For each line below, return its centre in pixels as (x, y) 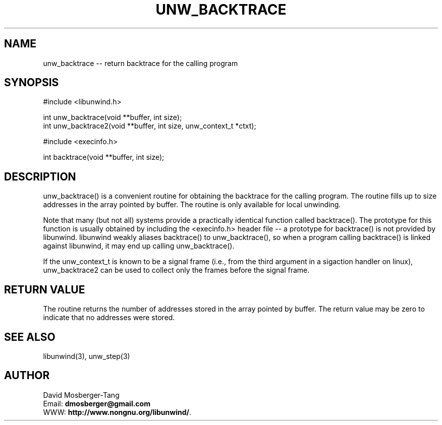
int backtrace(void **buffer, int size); (104, 157)
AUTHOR (27, 376)
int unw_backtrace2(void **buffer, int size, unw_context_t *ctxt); (150, 126)
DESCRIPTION (40, 176)
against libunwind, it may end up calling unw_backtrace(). (139, 246)
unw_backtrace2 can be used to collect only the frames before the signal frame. (176, 270)
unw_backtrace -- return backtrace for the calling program (141, 63)
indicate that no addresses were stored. (109, 318)
